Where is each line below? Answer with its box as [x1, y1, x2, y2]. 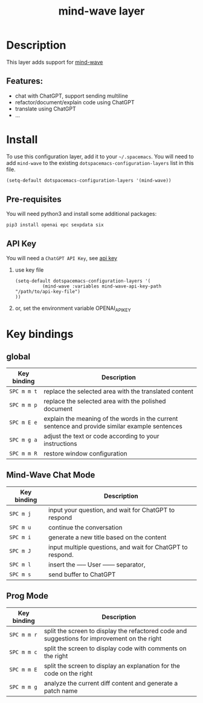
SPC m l [9, 561, 31, 568]
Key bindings [6, 328, 74, 341]
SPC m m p [9, 402, 37, 408]
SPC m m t [9, 388, 37, 395]
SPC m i [9, 534, 31, 540]
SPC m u [9, 523, 31, 531]
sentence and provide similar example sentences [43, 422, 182, 430]
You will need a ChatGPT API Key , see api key [6, 255, 118, 262]
